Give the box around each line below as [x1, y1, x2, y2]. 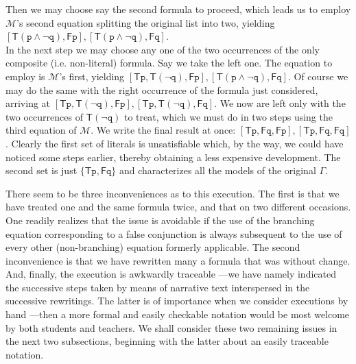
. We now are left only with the [214, 96, 346, 110]
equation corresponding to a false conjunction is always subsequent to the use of [5, 226, 342, 241]
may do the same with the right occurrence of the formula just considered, [5, 82, 318, 97]
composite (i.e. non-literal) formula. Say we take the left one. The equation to [5, 56, 333, 70]
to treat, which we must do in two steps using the [123, 109, 333, 123]
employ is [5, 69, 45, 83]
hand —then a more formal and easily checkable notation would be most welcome [5, 307, 350, 321]
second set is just [5, 163, 78, 178]
